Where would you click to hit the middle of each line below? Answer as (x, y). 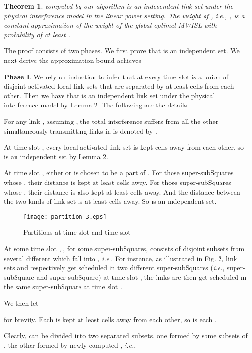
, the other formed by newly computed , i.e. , (70, 345)
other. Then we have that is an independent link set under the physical (110, 95)
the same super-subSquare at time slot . (63, 286)
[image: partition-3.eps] (65, 217)
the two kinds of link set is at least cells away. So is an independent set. (110, 201)
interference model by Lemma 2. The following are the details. (96, 105)
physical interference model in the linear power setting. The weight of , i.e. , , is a (124, 15)
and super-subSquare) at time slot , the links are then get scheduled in (142, 277)
